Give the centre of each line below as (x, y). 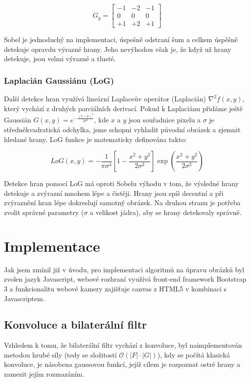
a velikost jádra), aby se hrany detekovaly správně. (166, 212)
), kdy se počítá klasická (193, 354)
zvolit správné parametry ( (44, 212)
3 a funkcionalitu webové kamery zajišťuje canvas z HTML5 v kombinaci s (115, 288)
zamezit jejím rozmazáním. (44, 374)
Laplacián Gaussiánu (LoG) (59, 80)
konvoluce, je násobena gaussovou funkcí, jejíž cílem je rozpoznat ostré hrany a (122, 364)
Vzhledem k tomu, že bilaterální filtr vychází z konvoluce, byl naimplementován (123, 345)
